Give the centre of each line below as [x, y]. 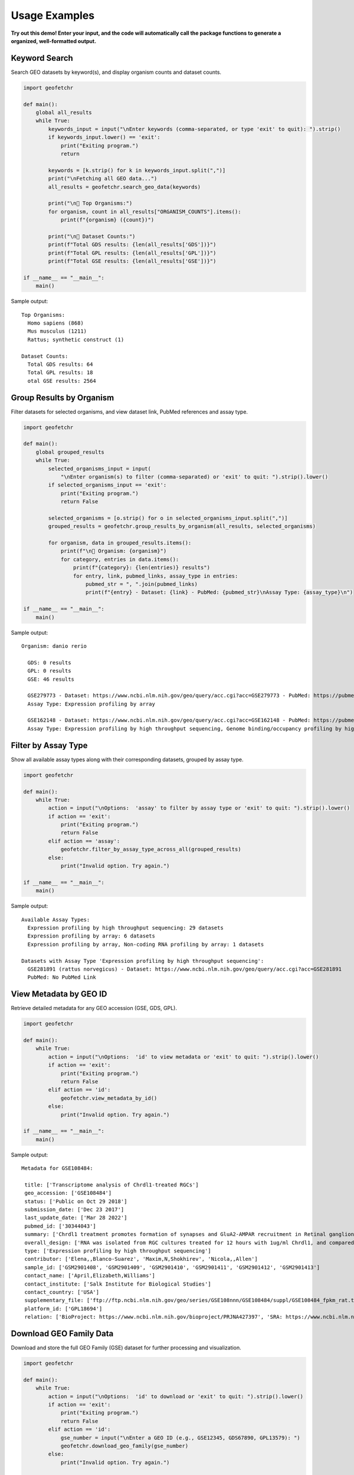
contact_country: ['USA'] [62, 1292]
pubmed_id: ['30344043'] [60, 1226]
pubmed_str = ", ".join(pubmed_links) [142, 584]
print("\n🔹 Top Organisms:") [90, 203]
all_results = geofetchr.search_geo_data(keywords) [124, 187]
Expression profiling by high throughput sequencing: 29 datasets [125, 927]
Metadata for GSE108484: [57, 1168]
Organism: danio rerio [54, 646]
